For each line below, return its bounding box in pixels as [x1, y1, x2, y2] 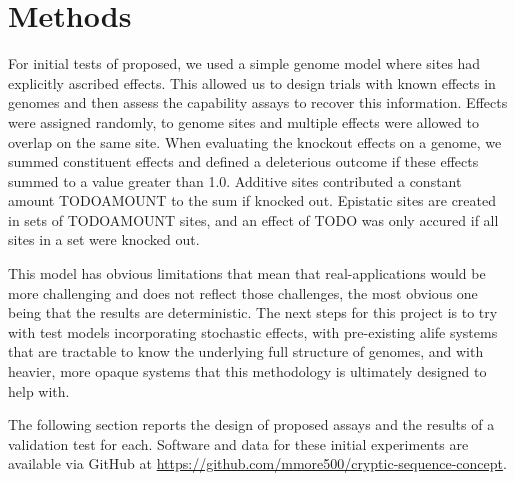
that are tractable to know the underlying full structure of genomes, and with [8, 341, 484, 362]
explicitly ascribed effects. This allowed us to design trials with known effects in [8, 72, 496, 93]
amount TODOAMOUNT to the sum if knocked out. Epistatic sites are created [8, 190, 497, 211]
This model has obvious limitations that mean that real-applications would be [8, 263, 486, 284]
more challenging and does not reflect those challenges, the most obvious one [8, 282, 478, 303]
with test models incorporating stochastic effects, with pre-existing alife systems [8, 321, 498, 342]
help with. [8, 380, 70, 401]
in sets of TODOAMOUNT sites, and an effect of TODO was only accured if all [8, 209, 499, 230]
